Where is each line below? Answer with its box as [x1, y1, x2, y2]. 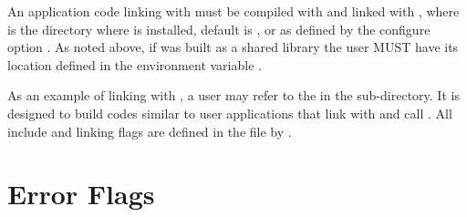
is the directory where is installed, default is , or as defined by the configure [7, 19, 431, 38]
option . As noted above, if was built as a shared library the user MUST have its [7, 37, 459, 57]
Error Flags [7, 175, 155, 212]
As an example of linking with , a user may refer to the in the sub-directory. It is [7, 86, 460, 105]
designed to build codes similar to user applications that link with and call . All [7, 103, 452, 122]
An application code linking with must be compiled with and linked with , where [7, 2, 460, 20]
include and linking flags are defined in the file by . [7, 121, 292, 140]
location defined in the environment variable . [7, 55, 262, 74]
